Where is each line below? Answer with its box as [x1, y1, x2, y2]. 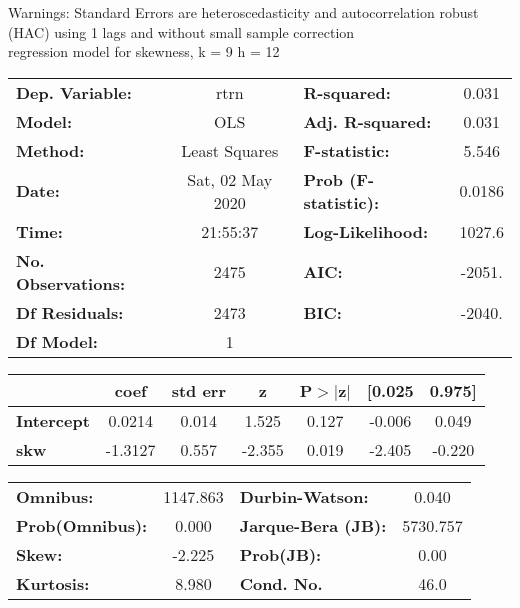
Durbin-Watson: [239, 484, 369, 508]
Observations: [16, 271, 126, 295]
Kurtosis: [16, 571, 90, 595]
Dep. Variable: [16, 80, 132, 104]
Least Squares [181, 138, 279, 162]
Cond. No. [239, 571, 323, 595]
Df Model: [16, 329, 98, 353]
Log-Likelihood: [303, 219, 429, 243]
